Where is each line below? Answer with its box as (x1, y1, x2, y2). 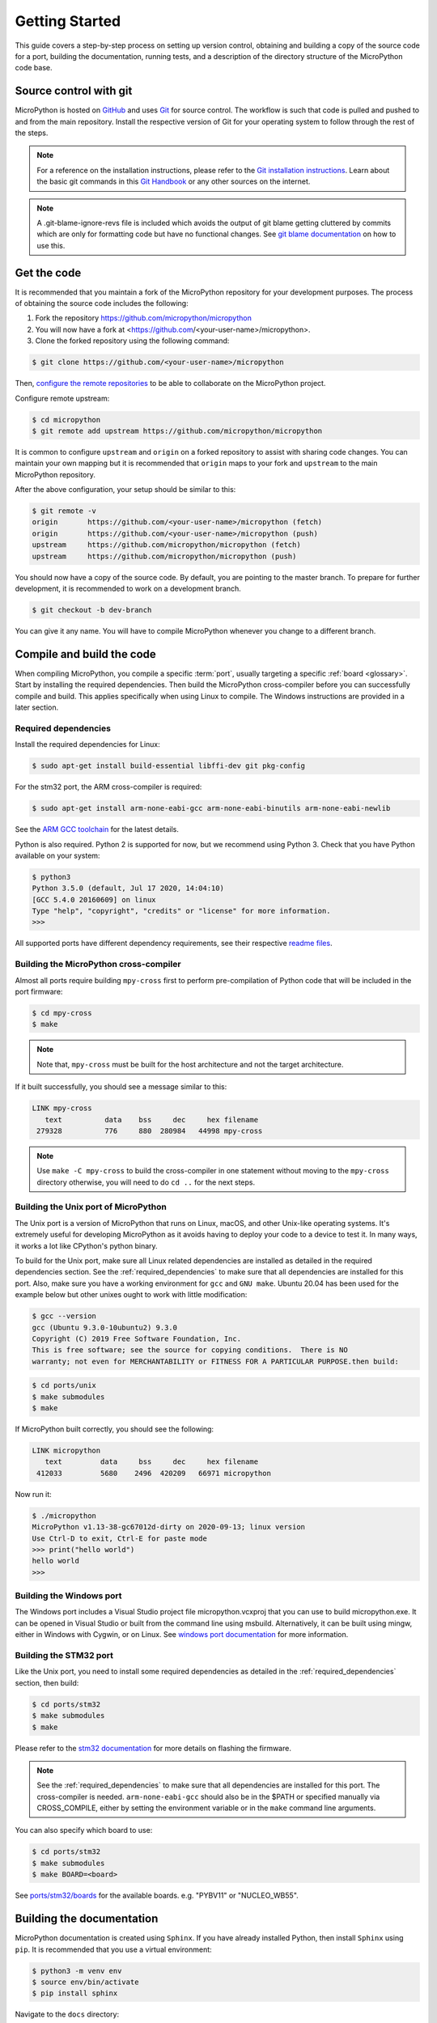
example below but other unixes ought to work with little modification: (15, 1290, 248, 1300)
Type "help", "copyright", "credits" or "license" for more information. (32, 906, 331, 916)
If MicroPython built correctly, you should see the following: (15, 1424, 214, 1434)
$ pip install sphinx (32, 1989, 118, 1998)
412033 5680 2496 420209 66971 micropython (36, 1469, 271, 1478)
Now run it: (15, 1489, 52, 1499)
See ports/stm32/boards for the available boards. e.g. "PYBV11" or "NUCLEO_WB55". (15, 1890, 299, 1901)
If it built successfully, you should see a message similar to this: (15, 1082, 227, 1092)
